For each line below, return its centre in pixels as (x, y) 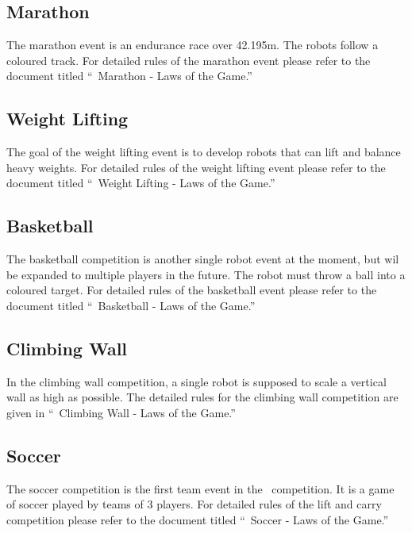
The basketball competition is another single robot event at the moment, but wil (203, 259)
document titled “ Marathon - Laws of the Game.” (129, 76)
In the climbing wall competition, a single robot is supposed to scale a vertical (196, 381)
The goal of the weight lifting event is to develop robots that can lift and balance (204, 152)
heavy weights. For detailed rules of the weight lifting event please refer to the (196, 167)
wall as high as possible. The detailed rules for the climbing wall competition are (202, 397)
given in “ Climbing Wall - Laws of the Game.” (121, 412)
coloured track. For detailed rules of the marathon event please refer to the (189, 60)
